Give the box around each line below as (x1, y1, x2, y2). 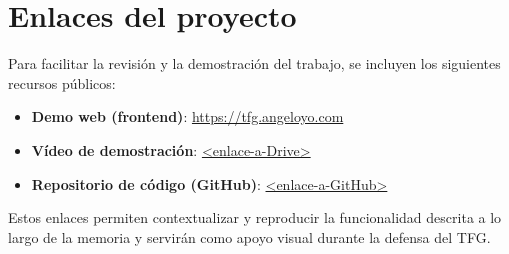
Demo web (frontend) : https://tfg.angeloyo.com (31, 106, 344, 127)
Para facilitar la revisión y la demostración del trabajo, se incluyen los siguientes (8, 53, 501, 74)
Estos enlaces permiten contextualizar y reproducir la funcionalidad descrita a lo (8, 207, 502, 228)
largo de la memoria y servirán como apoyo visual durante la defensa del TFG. (8, 226, 491, 247)
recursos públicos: (8, 72, 116, 93)
